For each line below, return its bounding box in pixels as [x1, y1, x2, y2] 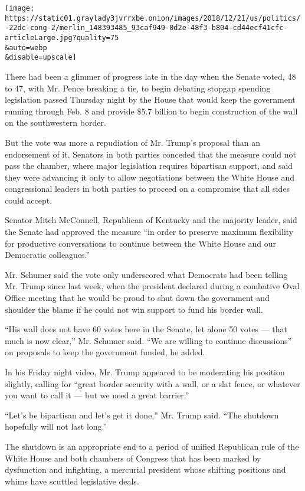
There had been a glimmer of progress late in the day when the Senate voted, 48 [5, 70, 296, 82]
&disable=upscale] [5, 53, 77, 62]
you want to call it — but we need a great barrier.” [5, 389, 189, 401]
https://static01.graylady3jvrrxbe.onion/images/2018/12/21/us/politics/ [5, 14, 301, 22]
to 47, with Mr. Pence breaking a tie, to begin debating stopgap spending [5, 81, 271, 94]
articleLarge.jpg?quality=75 [5, 33, 119, 42]
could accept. [5, 194, 53, 206]
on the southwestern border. [5, 116, 106, 129]
